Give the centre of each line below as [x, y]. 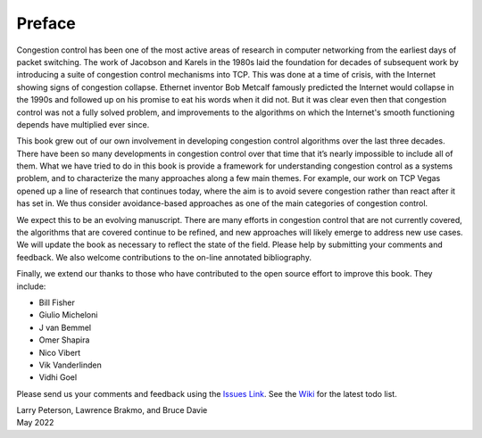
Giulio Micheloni [68, 315]
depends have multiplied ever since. [83, 124]
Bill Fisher [57, 302]
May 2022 [35, 423]
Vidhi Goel [58, 377]
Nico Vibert [60, 352]
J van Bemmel [65, 327]
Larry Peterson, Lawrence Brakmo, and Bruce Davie [112, 410]
